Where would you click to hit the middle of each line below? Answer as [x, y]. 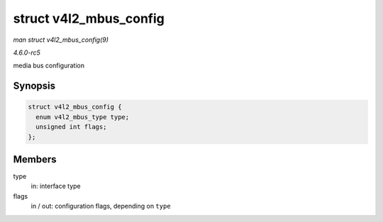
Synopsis [34, 86]
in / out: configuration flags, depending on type [101, 206]
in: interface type [56, 186]
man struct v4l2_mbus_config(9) [61, 40]
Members [35, 159]
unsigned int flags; [71, 127]
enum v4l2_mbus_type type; [83, 117]
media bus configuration [49, 66]
